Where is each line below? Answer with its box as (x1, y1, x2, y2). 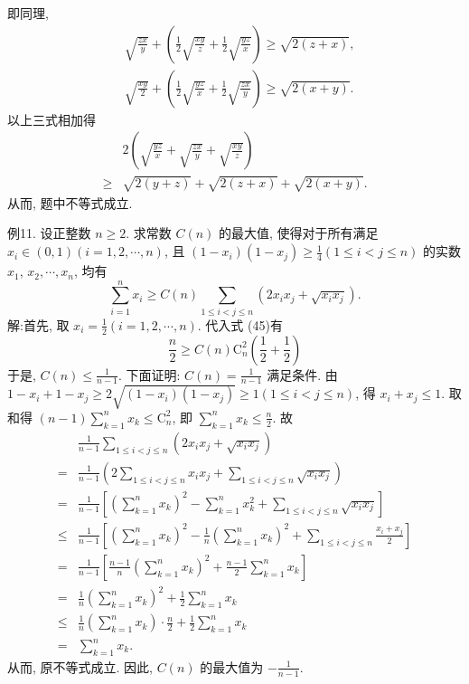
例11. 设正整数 (7, 223, 91, 242)
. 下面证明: (117, 365, 181, 384)
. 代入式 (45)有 (197, 315, 283, 334)
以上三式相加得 (7, 109, 96, 128)
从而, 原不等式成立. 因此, (7, 657, 153, 676)
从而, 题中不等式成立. (7, 193, 133, 212)
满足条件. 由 (267, 365, 338, 384)
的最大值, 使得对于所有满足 (219, 223, 379, 242)
